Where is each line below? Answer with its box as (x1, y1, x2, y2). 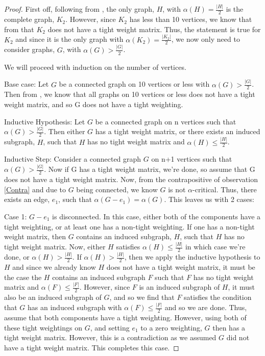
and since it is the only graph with (15, 34, 124, 44)
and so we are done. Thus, (164, 302, 247, 313)
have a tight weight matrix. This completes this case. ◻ (4, 342, 179, 352)
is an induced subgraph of (139, 282, 220, 292)
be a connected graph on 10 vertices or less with (59, 79, 210, 89)
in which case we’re (185, 241, 246, 252)
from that (4, 23, 34, 34)
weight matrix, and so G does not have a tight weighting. (4, 98, 183, 109)
